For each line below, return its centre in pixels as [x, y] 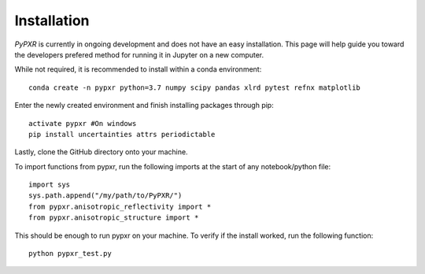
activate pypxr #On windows [83, 123]
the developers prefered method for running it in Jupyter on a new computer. [139, 54]
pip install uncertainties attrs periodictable [122, 134]
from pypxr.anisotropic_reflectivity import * [120, 206]
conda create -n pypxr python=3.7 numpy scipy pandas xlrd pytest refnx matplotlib [195, 87]
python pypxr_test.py [70, 254]
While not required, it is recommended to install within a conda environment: [138, 69]
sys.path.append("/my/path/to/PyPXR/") [105, 196]
